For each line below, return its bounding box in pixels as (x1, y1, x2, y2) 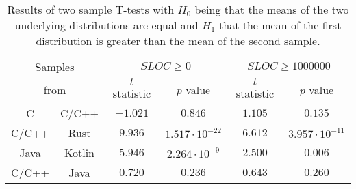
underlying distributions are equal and (14, 17, 199, 33)
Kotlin (64, 145, 95, 160)
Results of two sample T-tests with (7, 1, 175, 17)
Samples (35, 59, 75, 74)
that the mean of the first (219, 17, 342, 33)
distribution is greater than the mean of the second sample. (36, 33, 320, 48)
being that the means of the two (194, 1, 349, 17)
